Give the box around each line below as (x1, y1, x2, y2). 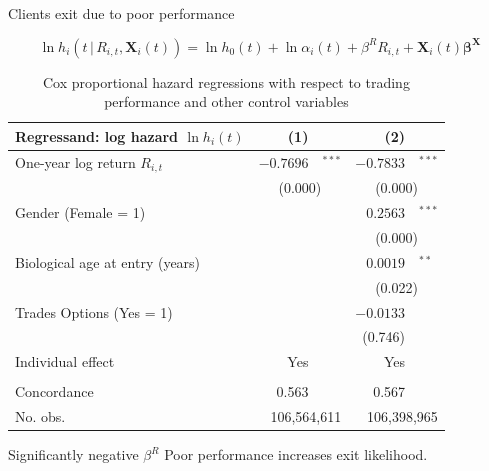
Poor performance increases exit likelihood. (164, 444, 428, 465)
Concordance (15, 381, 94, 402)
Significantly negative (8, 444, 139, 465)
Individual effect (15, 351, 115, 372)
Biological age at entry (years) (15, 251, 201, 272)
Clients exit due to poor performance (8, 3, 235, 23)
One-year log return (15, 151, 136, 172)
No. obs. (15, 406, 66, 427)
